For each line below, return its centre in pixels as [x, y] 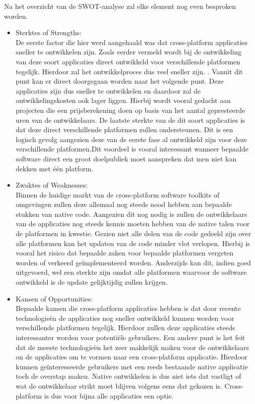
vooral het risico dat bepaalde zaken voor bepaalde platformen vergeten [125, 253]
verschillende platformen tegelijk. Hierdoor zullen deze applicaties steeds [126, 328]
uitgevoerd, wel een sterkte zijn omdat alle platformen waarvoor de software [131, 272]
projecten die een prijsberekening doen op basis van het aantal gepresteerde [130, 110]
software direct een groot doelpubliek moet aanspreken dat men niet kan [126, 158]
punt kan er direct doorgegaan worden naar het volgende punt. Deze [120, 81]
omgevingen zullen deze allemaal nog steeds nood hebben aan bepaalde [124, 204]
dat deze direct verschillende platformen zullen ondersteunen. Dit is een [124, 129]
